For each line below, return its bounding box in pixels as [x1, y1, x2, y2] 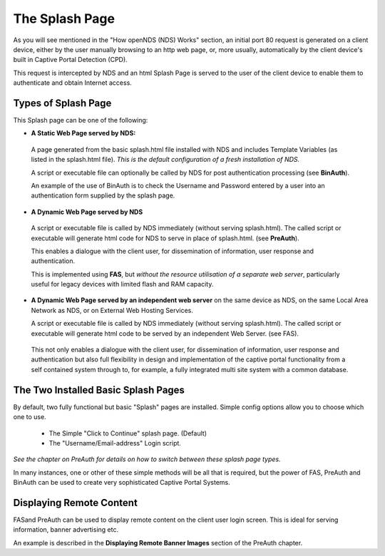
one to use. [13, 413, 46, 421]
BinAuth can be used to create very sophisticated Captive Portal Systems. [13, 478, 231, 487]
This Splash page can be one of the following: [13, 116, 148, 125]
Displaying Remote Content [13, 496, 138, 509]
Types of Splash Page [13, 97, 112, 109]
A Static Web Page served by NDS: [31, 129, 136, 138]
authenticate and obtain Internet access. [13, 78, 132, 87]
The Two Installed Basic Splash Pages [13, 383, 185, 396]
